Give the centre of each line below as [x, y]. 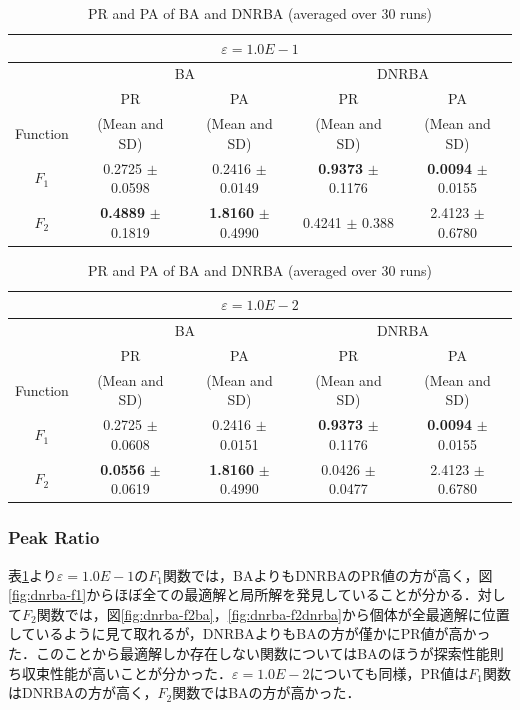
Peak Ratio [54, 537]
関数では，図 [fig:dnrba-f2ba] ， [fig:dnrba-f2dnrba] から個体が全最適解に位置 [273, 613]
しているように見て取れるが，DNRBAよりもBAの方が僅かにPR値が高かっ [249, 633]
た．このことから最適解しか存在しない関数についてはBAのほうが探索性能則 [256, 652]
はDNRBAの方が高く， [83, 692]
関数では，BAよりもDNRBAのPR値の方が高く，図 [328, 574]
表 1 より [32, 574]
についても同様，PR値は [389, 672]
